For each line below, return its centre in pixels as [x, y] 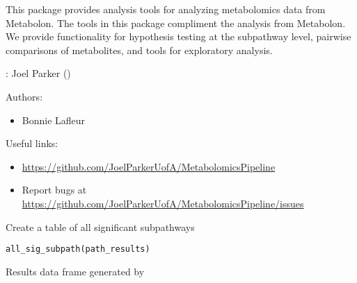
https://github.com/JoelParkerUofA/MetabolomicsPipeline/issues [163, 203]
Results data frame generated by [75, 271]
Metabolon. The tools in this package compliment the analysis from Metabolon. [176, 23]
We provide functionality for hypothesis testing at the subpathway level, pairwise [178, 36]
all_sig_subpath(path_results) [78, 249]
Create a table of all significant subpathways [100, 226]
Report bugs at [54, 190]
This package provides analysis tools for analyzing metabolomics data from [166, 9]
